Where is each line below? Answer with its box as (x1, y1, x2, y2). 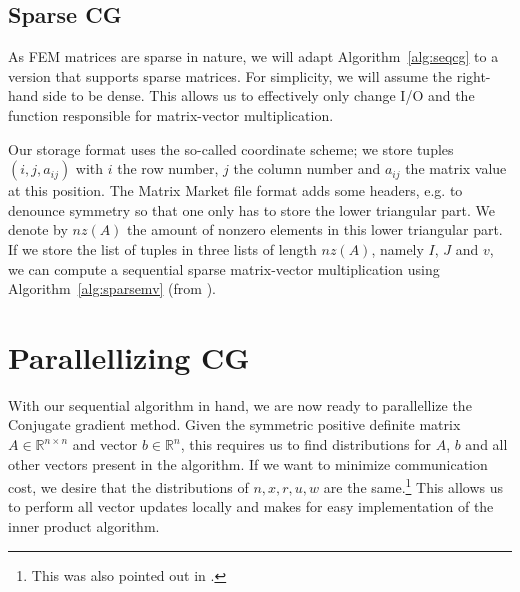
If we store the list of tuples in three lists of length (8, 238, 317, 259)
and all (465, 434, 508, 455)
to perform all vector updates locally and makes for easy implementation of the (8, 496, 494, 517)
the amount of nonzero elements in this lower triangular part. (127, 219, 503, 240)
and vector (72, 434, 138, 455)
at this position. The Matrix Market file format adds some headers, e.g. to (8, 180, 463, 201)
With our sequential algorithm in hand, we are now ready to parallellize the (8, 394, 472, 415)
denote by (8, 219, 68, 240)
